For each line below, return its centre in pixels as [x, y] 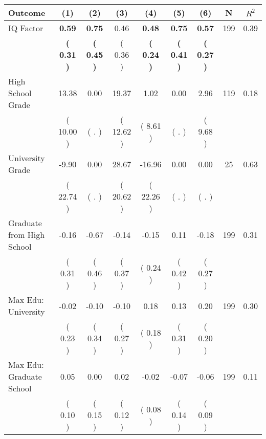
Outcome [27, 13]
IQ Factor [26, 28]
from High [27, 235]
